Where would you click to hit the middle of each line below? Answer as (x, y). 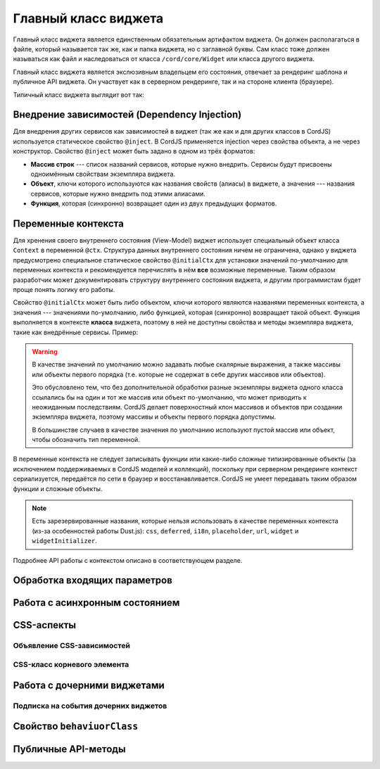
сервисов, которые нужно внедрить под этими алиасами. (118, 193)
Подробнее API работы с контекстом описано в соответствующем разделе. (128, 560)
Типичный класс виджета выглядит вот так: (78, 94)
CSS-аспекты (45, 625)
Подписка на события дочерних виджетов (90, 706)
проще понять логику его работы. (64, 290)
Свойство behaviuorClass (76, 726)
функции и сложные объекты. (58, 488)
